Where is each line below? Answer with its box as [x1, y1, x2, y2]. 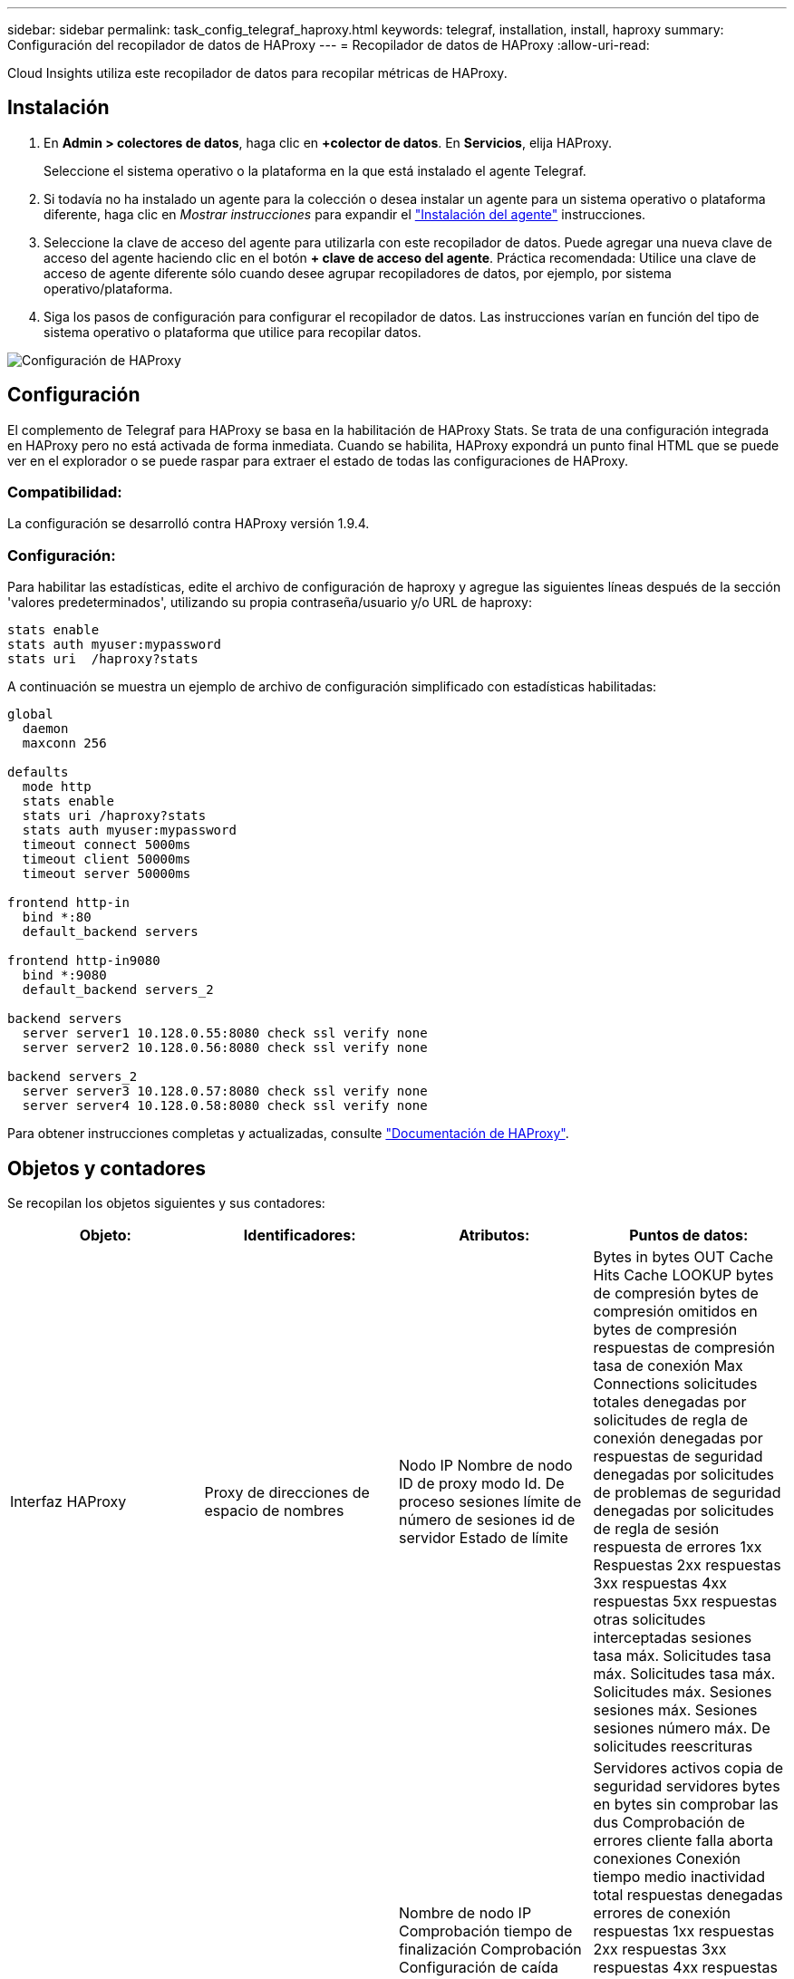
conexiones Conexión [593, 1849, 741, 1868]
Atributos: [459, 1226, 530, 1245]
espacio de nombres [204, 1501, 344, 1520]
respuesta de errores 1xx [593, 1538, 762, 1557]
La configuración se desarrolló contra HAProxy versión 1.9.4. [7, 516, 370, 532]
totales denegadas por [593, 1393, 747, 1412]
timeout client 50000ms [22, 852, 191, 867]
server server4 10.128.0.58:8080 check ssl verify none [22, 1098, 428, 1114]
